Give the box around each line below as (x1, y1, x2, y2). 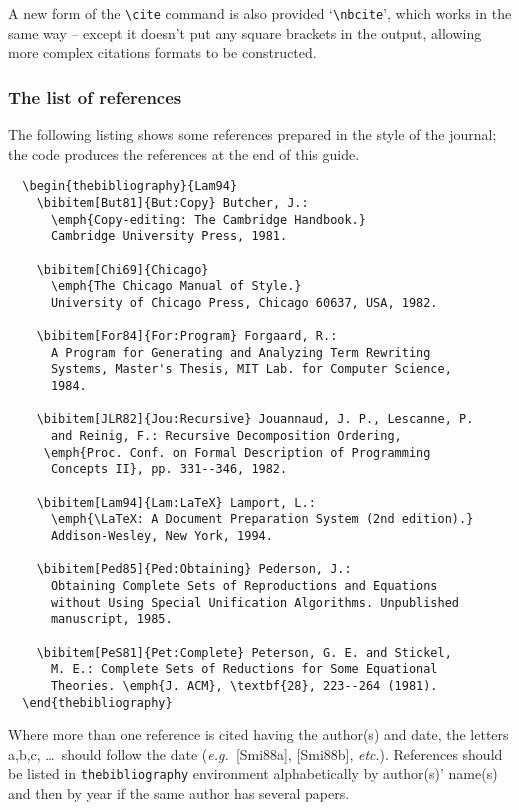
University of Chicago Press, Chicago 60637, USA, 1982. (50, 295, 438, 310)
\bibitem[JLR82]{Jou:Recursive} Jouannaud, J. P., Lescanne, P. (36, 412, 474, 427)
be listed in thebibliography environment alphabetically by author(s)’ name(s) (8, 763, 498, 784)
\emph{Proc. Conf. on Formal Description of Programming (43, 445, 431, 460)
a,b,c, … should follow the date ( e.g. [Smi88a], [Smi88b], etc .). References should (8, 743, 503, 764)
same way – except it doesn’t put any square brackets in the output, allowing (8, 22, 482, 43)
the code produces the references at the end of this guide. (8, 143, 360, 164)
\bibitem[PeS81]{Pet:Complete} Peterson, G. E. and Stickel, (36, 645, 452, 660)
